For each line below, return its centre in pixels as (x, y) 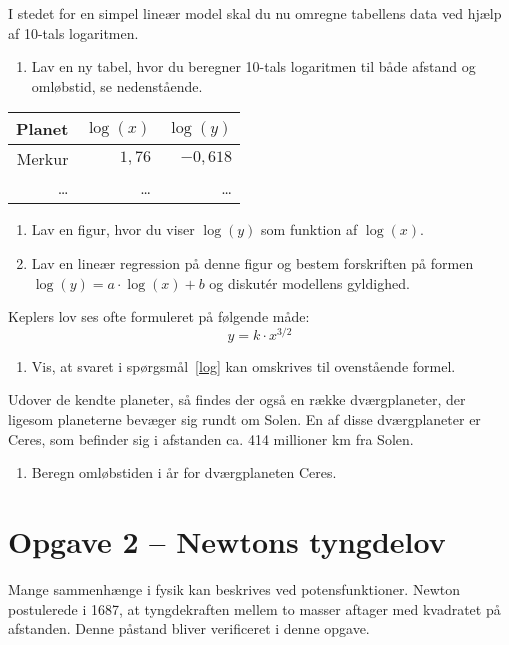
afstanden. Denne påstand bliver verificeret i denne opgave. (189, 628)
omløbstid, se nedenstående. (117, 85)
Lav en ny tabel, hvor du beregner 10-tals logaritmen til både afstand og (253, 66)
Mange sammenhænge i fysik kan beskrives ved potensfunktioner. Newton (234, 588)
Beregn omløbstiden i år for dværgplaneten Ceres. (184, 472)
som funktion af (309, 229)
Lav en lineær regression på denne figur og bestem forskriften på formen (252, 262)
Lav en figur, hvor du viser (113, 229)
